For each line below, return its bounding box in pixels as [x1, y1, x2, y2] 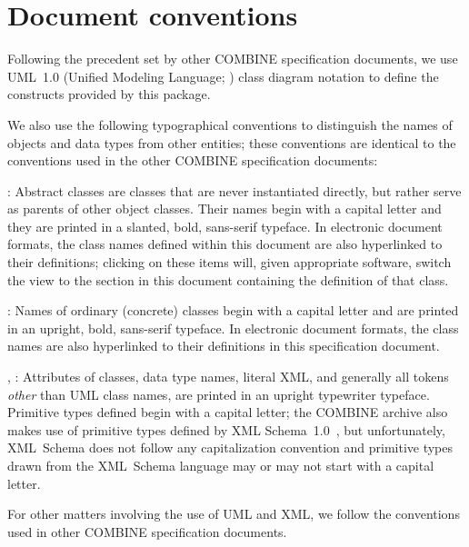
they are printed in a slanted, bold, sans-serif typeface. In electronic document [7, 216, 443, 235]
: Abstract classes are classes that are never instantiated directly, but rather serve [7, 181, 462, 200]
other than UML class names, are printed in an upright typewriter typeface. [7, 384, 430, 403]
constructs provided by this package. [7, 85, 211, 104]
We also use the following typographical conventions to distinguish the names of [7, 114, 453, 134]
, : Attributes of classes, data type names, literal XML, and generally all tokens [7, 367, 449, 386]
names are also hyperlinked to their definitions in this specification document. [7, 336, 440, 355]
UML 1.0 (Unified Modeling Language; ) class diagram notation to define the [7, 66, 439, 85]
